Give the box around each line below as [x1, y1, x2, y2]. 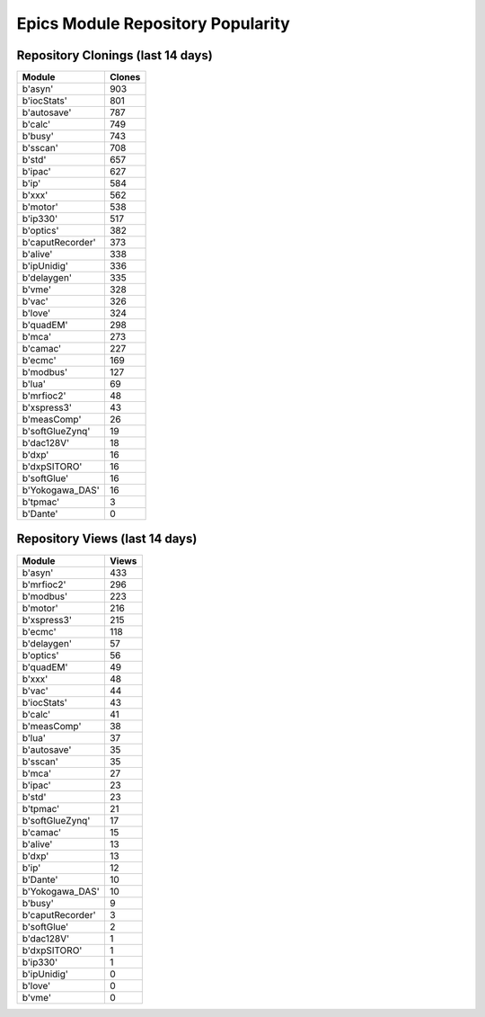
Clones [109, 71, 141, 84]
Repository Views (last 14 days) [16, 531, 198, 547]
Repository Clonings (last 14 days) [16, 48, 213, 63]
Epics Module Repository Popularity [16, 13, 291, 33]
